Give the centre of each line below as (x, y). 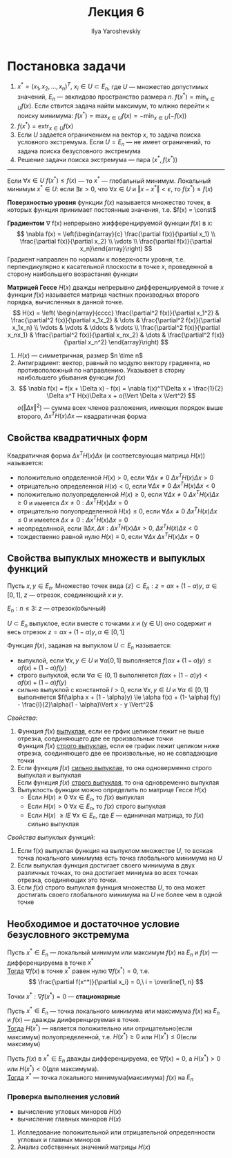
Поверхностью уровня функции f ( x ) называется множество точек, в (109, 203)
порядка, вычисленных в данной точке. (66, 302)
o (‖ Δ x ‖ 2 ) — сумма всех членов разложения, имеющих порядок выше (120, 407)
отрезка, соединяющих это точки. (67, 880)
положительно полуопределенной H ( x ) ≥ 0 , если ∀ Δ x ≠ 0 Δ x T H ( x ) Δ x (118, 494)
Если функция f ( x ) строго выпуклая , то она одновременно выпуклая (118, 783)
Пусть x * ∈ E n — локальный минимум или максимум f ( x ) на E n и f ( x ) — (113, 952)
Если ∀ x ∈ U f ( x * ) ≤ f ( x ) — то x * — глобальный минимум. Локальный (109, 180)
